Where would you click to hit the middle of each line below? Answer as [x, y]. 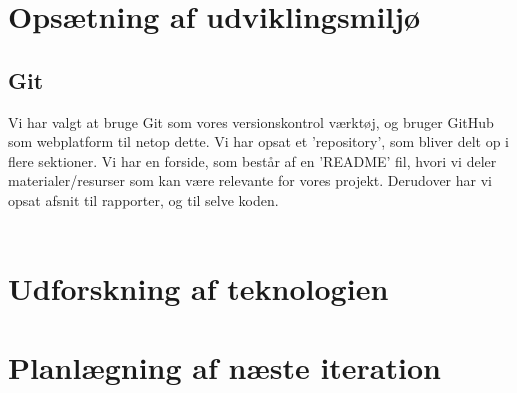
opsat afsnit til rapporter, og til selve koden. [143, 199]
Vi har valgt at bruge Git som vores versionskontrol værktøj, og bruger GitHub [251, 121]
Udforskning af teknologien [198, 288]
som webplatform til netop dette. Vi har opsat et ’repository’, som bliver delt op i [259, 141]
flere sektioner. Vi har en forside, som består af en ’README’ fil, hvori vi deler [252, 160]
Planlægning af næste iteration [224, 366]
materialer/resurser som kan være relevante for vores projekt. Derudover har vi [250, 180]
